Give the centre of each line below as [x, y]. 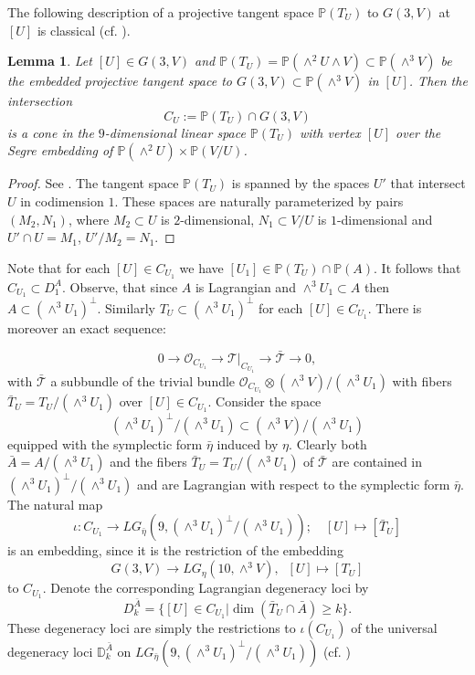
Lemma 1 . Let [50, 61]
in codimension [62, 200]
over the [418, 132]
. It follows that [417, 267]
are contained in [377, 462]
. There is [395, 307]
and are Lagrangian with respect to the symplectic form [294, 484]
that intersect [428, 183]
